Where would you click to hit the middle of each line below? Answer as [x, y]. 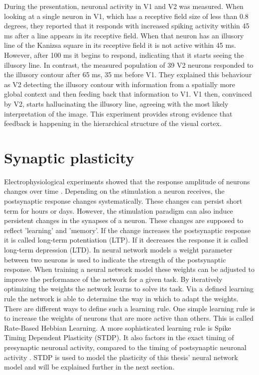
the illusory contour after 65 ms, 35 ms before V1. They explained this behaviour [128, 74]
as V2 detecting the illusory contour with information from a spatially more [120, 84]
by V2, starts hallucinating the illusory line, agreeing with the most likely [116, 103]
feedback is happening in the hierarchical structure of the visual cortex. [113, 123]
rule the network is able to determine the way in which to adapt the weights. [121, 298]
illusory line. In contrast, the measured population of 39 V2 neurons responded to [129, 64]
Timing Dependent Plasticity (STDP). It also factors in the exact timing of [119, 337]
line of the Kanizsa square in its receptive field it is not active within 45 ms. [120, 45]
